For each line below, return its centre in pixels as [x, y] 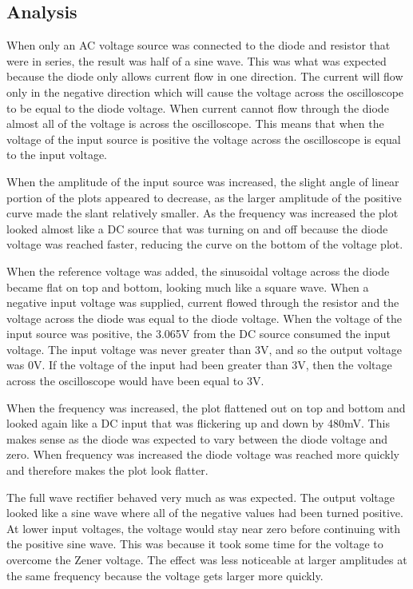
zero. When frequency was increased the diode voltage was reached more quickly [203, 454]
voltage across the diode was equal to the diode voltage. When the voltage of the [204, 318]
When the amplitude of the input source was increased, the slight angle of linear [203, 181]
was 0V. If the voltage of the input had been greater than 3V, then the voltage [199, 365]
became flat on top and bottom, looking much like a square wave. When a [188, 287]
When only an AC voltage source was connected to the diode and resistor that [199, 45]
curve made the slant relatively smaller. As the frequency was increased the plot [203, 213]
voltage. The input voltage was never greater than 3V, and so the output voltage [204, 349]
